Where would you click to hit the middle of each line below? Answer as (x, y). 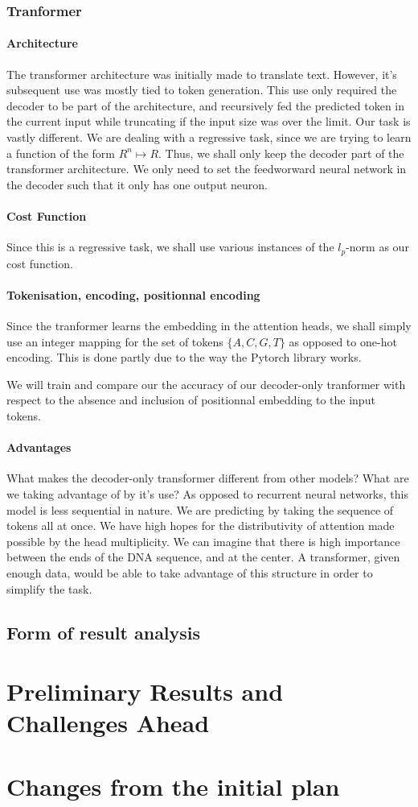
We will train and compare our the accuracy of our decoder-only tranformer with (206, 384)
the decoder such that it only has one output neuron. (137, 184)
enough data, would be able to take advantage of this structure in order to (190, 572)
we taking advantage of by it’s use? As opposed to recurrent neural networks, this (207, 493)
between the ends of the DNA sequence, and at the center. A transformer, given (203, 557)
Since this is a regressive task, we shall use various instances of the (170, 247)
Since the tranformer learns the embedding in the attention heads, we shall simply (209, 326)
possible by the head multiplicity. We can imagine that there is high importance (203, 541)
